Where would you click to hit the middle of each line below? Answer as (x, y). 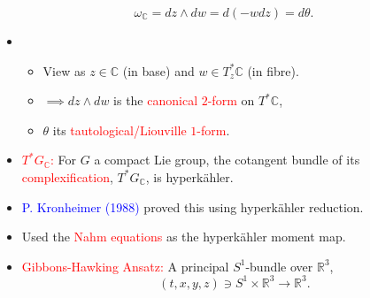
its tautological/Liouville (119, 130)
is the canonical (156, 100)
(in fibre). (273, 70)
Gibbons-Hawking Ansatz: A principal (125, 266)
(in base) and (158, 70)
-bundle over (279, 266)
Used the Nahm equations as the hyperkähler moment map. (184, 237)
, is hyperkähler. (189, 176)
